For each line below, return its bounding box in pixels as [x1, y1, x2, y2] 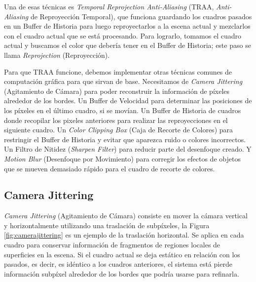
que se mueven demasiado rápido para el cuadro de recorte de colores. [4, 163, 215, 173]
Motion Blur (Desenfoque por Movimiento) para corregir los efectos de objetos [4, 153, 241, 163]
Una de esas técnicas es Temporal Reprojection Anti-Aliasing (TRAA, [4, 1, 214, 11]
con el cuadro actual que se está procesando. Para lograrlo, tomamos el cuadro [4, 30, 241, 40]
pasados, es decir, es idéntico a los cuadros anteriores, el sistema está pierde [4, 259, 232, 269]
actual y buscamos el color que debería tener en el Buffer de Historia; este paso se [4, 40, 251, 50]
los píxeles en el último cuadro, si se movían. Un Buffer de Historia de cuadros [4, 105, 241, 115]
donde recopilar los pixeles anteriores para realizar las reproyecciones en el [4, 115, 228, 125]
